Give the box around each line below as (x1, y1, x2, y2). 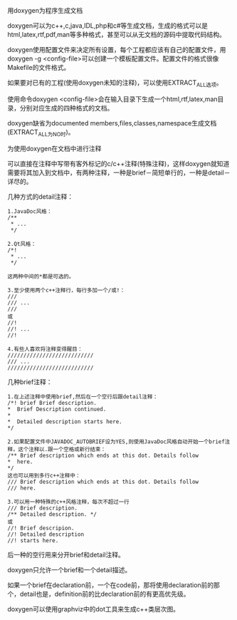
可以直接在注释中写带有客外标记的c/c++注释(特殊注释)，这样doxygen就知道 (7, 159, 230, 167)
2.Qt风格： (7, 240, 37, 247)
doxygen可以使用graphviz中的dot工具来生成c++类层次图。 (7, 604, 180, 613)
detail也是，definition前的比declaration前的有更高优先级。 (19, 589, 190, 598)
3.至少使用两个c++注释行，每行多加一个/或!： (7, 286, 126, 294)
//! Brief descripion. (7, 525, 75, 532)
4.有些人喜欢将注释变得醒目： (7, 345, 83, 353)
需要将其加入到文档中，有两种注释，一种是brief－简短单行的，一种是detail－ (7, 168, 231, 177)
